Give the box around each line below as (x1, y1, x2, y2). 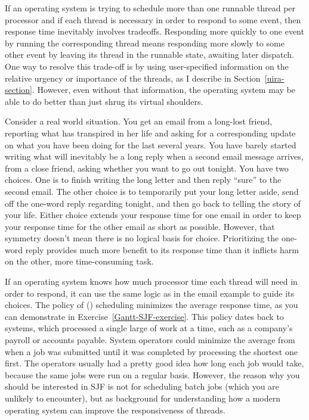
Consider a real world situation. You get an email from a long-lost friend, (5, 115, 273, 127)
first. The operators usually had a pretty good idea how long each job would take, (5, 357, 304, 369)
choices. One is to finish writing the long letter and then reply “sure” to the (5, 173, 282, 186)
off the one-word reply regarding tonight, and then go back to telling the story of (5, 197, 301, 209)
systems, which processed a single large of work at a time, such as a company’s (5, 322, 293, 334)
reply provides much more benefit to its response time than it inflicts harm (25, 243, 299, 256)
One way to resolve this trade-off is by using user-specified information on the (5, 60, 289, 72)
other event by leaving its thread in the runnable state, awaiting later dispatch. (5, 48, 294, 61)
